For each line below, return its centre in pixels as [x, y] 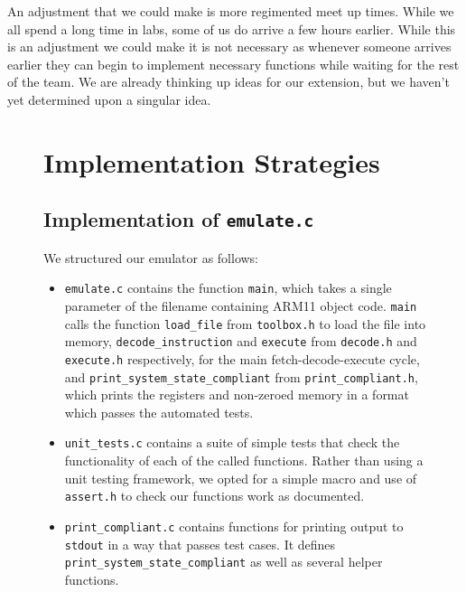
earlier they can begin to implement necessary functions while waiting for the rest [233, 64]
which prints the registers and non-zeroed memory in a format [237, 395]
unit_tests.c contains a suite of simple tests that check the [232, 442]
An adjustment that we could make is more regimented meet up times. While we [231, 11]
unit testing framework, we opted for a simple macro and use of [241, 478]
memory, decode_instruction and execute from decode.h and [241, 341]
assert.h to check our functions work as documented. [214, 496]
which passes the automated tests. [159, 412]
